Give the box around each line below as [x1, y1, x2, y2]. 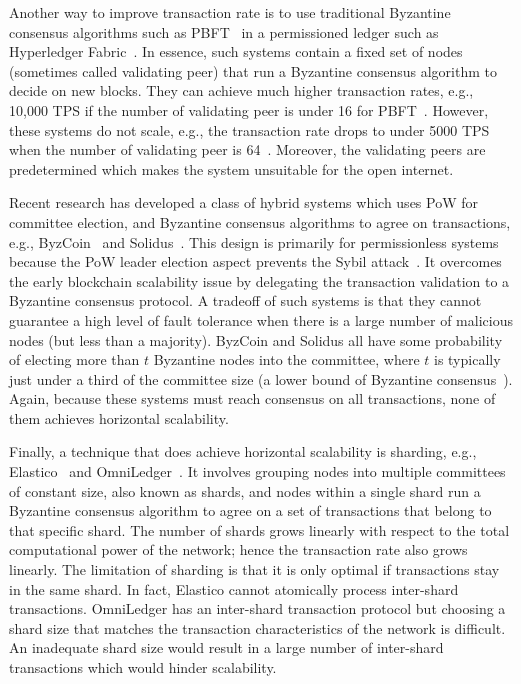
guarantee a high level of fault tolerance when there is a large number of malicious [9, 309, 513, 330]
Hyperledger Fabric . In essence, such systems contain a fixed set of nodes [9, 41, 463, 62]
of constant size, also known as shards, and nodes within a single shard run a [9, 480, 481, 501]
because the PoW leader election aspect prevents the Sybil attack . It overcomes [9, 251, 502, 272]
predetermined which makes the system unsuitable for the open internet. [9, 158, 454, 179]
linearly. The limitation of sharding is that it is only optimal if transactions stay [9, 559, 500, 580]
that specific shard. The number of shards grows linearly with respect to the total [9, 519, 510, 540]
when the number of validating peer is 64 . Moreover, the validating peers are [9, 139, 486, 160]
